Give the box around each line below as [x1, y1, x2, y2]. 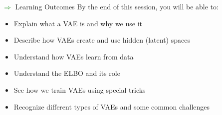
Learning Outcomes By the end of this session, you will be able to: [15, 1, 219, 11]
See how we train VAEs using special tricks [13, 84, 146, 95]
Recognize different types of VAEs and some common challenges [13, 101, 210, 112]
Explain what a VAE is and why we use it [13, 18, 143, 28]
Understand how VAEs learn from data [13, 51, 134, 61]
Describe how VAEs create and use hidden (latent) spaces [13, 35, 190, 45]
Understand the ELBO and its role [13, 68, 120, 78]
